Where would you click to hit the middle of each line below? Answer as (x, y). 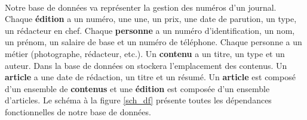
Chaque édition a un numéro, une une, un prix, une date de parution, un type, (151, 19)
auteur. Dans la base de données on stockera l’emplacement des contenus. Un (146, 65)
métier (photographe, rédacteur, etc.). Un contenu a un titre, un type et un (145, 53)
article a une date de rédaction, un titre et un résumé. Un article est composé (150, 77)
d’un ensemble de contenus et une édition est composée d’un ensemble (137, 88)
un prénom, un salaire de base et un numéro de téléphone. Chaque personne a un (153, 42)
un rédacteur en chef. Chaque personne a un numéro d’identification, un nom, (150, 30)
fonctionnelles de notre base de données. (78, 111)
